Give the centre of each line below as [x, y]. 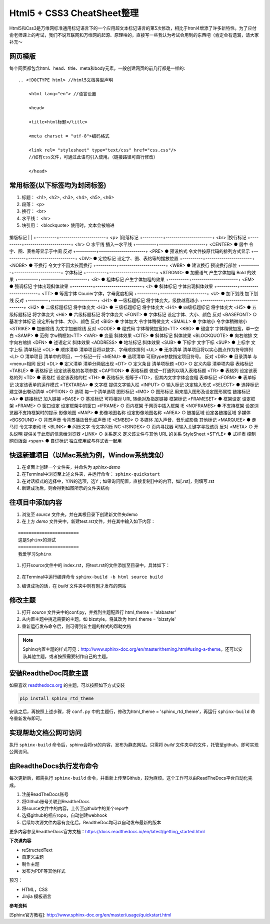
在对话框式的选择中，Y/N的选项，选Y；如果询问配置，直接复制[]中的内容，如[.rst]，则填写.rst [118, 481]
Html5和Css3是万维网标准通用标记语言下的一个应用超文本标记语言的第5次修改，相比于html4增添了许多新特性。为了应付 [133, 28]
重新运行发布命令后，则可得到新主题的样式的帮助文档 [76, 626]
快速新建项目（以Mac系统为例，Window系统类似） [88, 455]
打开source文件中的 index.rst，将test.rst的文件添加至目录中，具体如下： [96, 565]
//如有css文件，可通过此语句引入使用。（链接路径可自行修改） [93, 157]
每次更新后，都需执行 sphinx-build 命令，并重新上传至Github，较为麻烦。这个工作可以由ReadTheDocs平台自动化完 [131, 778]
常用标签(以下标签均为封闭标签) [58, 185]
